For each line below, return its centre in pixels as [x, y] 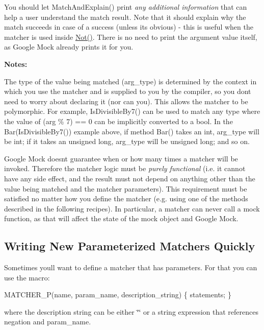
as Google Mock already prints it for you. [69, 47]
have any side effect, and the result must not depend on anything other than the [130, 178]
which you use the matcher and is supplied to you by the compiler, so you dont [128, 91]
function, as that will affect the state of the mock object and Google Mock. [121, 218]
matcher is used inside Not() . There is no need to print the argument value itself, [131, 37]
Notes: [16, 64]
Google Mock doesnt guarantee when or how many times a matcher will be [121, 158]
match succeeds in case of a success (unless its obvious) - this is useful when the [129, 27]
